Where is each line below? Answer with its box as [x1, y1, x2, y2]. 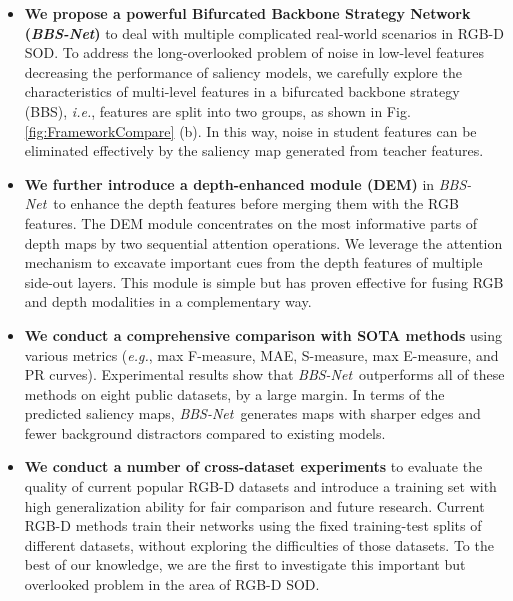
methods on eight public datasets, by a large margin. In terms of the [24, 383, 445, 404]
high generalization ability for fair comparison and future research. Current [24, 495, 485, 516]
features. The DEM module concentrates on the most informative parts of [24, 212, 478, 233]
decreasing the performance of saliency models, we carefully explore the [24, 61, 462, 82]
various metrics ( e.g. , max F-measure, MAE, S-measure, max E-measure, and [24, 344, 499, 365]
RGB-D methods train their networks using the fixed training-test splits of [24, 515, 482, 536]
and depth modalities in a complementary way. [24, 291, 312, 312]
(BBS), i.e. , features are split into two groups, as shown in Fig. [24, 100, 411, 121]
